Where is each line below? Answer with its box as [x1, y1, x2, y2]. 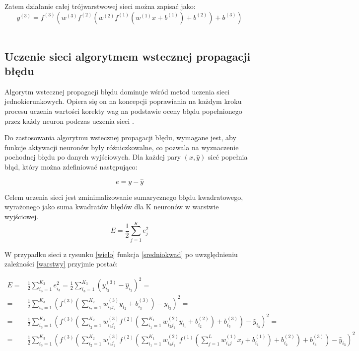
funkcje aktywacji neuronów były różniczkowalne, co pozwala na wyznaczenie [4, 142, 239, 152]
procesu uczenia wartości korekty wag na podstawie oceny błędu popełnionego [4, 105, 242, 116]
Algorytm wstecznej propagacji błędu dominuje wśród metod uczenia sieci [4, 86, 230, 96]
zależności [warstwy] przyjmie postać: [4, 259, 118, 269]
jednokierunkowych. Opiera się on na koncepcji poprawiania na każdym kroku [4, 96, 242, 106]
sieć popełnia [208, 152, 248, 162]
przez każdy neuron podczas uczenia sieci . [4, 115, 134, 126]
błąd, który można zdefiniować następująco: [4, 161, 138, 172]
